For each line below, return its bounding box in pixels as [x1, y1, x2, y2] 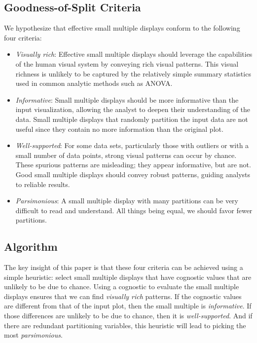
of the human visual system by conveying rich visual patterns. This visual [15, 58, 239, 69]
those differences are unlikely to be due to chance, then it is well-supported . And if [4, 310, 253, 321]
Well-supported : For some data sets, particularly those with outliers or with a [15, 140, 249, 151]
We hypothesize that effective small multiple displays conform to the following [4, 23, 240, 33]
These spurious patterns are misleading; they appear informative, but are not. [15, 159, 251, 170]
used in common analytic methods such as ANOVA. [15, 78, 173, 88]
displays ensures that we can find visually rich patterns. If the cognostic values [4, 291, 242, 301]
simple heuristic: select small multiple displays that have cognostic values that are [4, 271, 252, 282]
